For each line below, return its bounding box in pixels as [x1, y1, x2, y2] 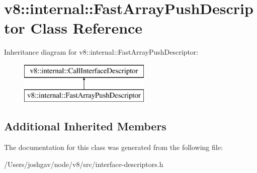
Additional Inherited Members [4, 118, 166, 134]
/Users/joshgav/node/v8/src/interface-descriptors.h [4, 158, 163, 169]
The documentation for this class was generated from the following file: [4, 142, 223, 152]
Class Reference [30, 18, 143, 38]
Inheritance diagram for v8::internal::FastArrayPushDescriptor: [4, 47, 199, 57]
